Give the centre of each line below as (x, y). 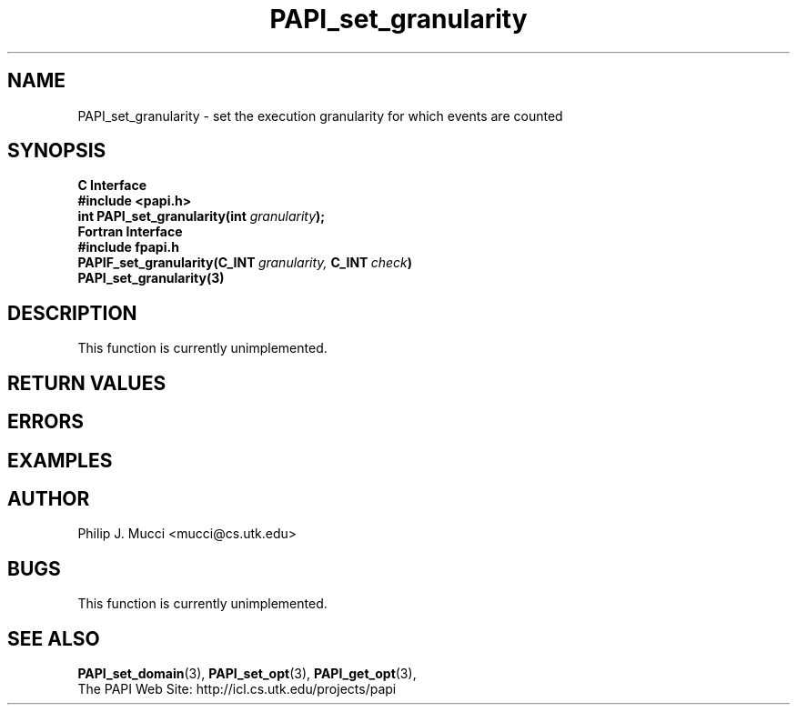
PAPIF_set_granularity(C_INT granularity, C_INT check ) (245, 263)
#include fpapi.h (128, 247)
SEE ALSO (54, 638)
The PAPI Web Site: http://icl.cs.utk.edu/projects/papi (237, 689)
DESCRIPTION (72, 313)
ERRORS (46, 422)
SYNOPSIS (57, 151)
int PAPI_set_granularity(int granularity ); (202, 216)
